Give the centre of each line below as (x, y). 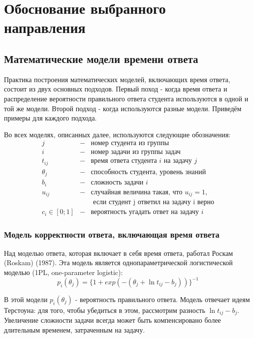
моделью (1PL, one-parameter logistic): (63, 272)
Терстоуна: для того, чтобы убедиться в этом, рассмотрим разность (105, 310)
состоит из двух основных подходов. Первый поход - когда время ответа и (116, 89)
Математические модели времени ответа (101, 58)
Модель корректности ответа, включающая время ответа (112, 234)
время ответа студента (124, 161)
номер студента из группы (130, 143)
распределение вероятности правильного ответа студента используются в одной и (126, 98)
